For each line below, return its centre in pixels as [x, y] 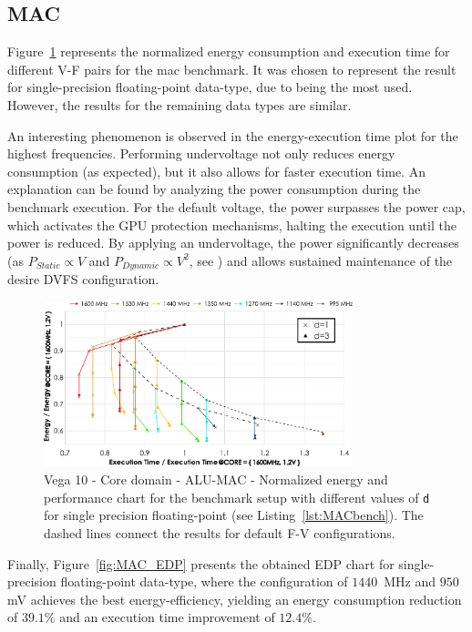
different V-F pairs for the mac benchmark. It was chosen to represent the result [232, 69]
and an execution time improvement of [167, 617]
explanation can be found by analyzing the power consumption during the [214, 189]
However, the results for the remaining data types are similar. [180, 104]
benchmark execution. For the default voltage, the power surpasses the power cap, [236, 206]
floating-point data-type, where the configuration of [204, 581]
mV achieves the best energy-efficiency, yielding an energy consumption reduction [235, 599]
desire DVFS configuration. [83, 279]
